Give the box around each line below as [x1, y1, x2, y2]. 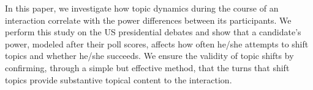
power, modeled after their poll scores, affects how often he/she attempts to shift [5, 37, 309, 50]
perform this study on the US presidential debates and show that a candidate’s [5, 26, 301, 38]
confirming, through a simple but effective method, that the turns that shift [5, 61, 290, 74]
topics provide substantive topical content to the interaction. [5, 73, 232, 86]
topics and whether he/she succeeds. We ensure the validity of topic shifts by [5, 49, 294, 62]
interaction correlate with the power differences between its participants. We [5, 13, 292, 26]
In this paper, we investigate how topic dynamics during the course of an [5, 2, 279, 14]
